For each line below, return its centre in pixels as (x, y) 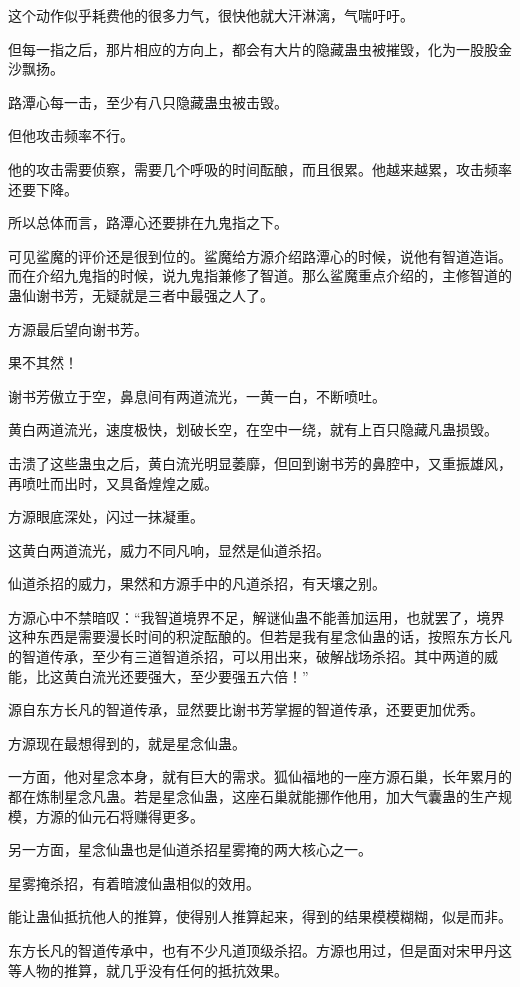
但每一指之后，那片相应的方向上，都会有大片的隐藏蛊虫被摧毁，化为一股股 (253, 48)
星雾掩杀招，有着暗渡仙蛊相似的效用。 (134, 882)
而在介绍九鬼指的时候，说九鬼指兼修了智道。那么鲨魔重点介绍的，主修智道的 (260, 275)
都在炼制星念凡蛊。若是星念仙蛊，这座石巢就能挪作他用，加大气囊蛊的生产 (253, 796)
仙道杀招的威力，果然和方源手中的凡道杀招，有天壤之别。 (197, 583)
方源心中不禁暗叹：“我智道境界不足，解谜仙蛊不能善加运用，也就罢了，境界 (256, 616)
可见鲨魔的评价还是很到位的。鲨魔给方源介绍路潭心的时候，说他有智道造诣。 (260, 255)
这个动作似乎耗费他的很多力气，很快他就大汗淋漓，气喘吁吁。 (211, 15)
